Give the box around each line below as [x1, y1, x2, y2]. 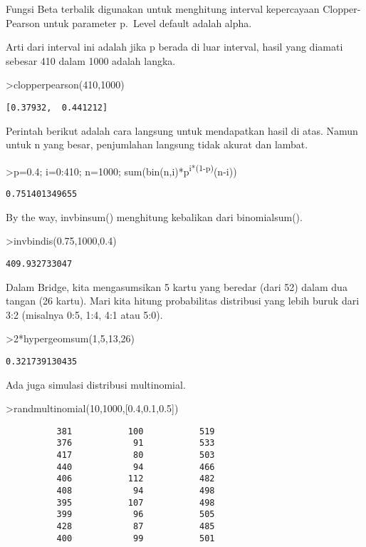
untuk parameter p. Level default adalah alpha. [43, 15, 252, 30]
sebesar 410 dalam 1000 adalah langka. [6, 53, 176, 68]
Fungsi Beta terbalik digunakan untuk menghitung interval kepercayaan [6, 1, 320, 16]
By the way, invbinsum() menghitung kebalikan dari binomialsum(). [6, 209, 303, 224]
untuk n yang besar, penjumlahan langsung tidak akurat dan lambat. [6, 137, 308, 152]
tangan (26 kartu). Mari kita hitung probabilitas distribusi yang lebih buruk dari [6, 293, 360, 308]
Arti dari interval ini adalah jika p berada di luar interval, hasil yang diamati [6, 39, 343, 54]
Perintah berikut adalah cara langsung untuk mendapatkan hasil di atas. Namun [6, 123, 358, 138]
